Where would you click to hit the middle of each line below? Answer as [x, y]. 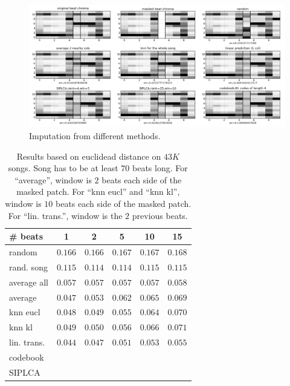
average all [29, 282]
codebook [27, 357]
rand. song [28, 267]
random [23, 252]
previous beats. [160, 215]
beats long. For [160, 168]
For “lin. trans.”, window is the [65, 215]
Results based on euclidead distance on [89, 156]
